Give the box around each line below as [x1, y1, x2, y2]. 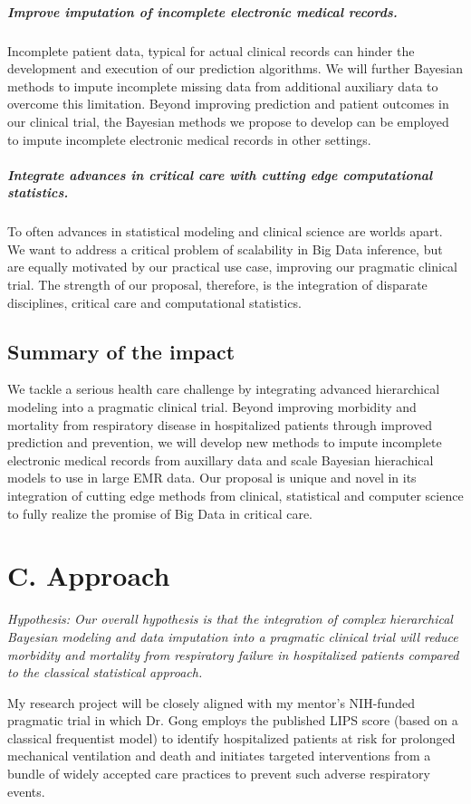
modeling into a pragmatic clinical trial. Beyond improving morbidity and [7, 397, 417, 416]
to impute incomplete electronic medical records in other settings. [7, 129, 371, 148]
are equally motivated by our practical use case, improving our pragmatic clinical [7, 257, 457, 276]
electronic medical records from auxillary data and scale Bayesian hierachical [7, 450, 434, 469]
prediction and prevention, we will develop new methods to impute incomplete [7, 433, 442, 452]
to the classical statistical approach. [7, 663, 203, 682]
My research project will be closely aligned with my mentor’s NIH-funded [7, 693, 415, 712]
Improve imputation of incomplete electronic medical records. [7, 2, 398, 21]
